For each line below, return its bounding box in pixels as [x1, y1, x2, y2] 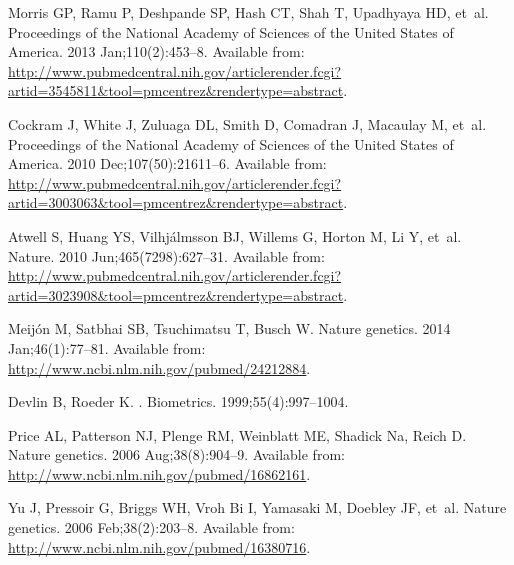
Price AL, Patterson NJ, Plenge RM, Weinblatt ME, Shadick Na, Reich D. [8, 424, 467, 445]
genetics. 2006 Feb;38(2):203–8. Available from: [8, 517, 295, 538]
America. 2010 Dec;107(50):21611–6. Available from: [8, 153, 327, 174]
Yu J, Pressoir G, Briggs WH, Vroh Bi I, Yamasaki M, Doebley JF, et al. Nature [8, 497, 507, 518]
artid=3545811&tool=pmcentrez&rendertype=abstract [8, 80, 344, 101]
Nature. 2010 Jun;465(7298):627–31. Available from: [8, 245, 325, 266]
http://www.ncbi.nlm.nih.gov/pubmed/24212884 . [8, 357, 311, 378]
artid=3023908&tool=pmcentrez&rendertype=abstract [8, 284, 344, 305]
